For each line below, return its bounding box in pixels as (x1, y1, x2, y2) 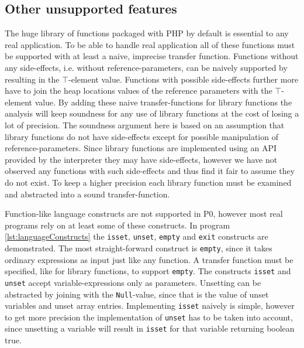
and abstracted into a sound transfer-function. (5, 187, 170, 200)
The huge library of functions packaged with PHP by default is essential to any (5, 27, 289, 39)
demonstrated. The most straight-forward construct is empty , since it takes (5, 241, 272, 254)
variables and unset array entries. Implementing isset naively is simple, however (5, 299, 295, 312)
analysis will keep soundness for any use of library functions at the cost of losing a (5, 107, 299, 120)
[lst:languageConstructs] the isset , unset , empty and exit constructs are (5, 230, 268, 243)
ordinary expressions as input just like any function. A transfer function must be (5, 253, 293, 265)
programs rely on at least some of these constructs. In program (5, 219, 230, 231)
